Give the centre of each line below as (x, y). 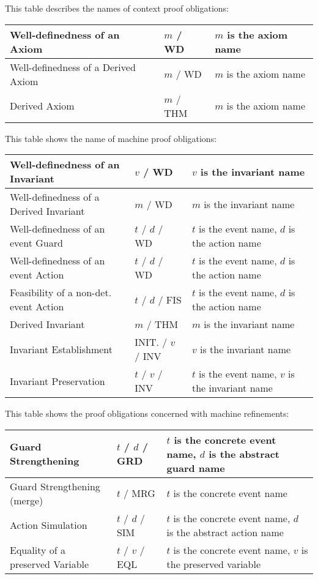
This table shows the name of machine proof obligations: (111, 138)
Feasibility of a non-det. (61, 293)
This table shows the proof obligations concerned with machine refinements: (147, 413)
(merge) (27, 500)
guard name (196, 468)
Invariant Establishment (61, 349)
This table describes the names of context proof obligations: (117, 8)
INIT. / (151, 342)
